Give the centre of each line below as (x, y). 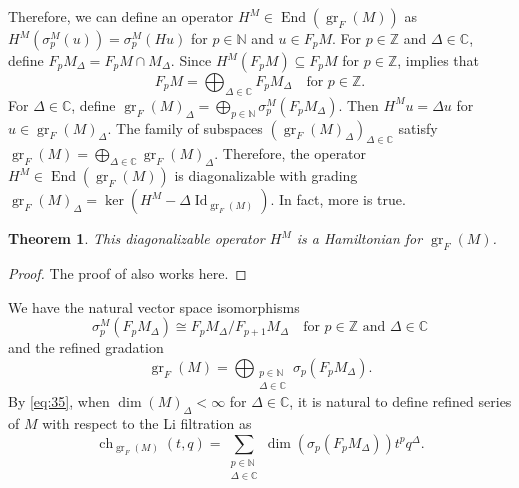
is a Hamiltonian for (359, 238)
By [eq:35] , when (59, 401)
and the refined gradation (86, 347)
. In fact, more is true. (338, 199)
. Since (191, 60)
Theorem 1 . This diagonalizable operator (136, 238)
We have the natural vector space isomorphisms (154, 306)
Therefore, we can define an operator (121, 16)
